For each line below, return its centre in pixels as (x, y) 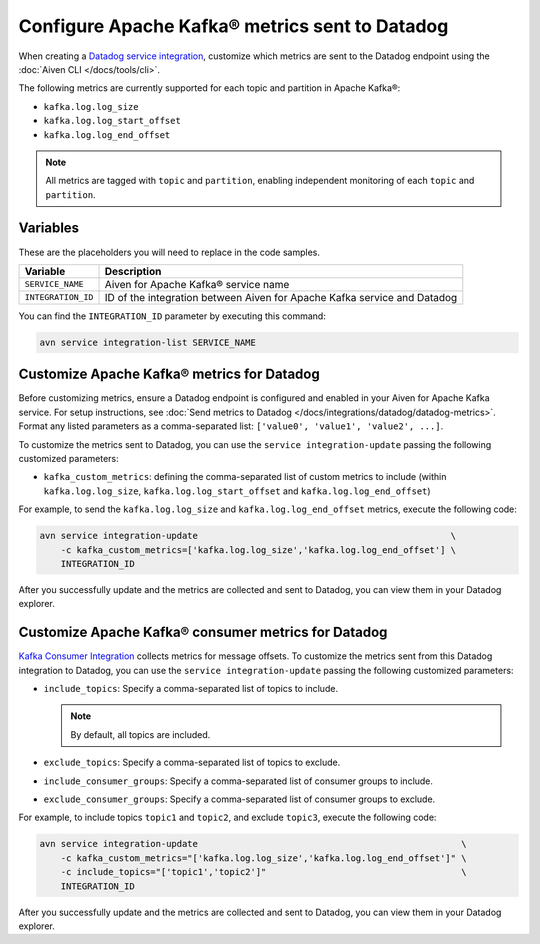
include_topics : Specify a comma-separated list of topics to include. (191, 689)
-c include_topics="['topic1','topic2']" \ (263, 872)
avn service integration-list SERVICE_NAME (148, 342)
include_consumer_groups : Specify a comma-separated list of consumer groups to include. (238, 781)
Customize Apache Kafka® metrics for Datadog (169, 374)
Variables (49, 228)
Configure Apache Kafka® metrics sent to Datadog (233, 26)
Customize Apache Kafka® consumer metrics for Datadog (203, 632)
